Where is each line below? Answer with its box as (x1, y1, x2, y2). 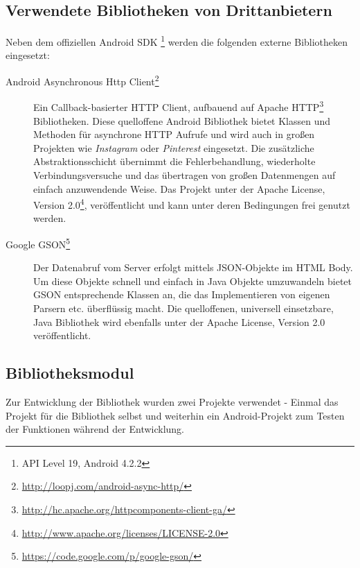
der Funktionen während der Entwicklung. (6, 422, 185, 436)
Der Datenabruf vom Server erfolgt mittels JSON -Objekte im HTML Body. (33, 260, 353, 275)
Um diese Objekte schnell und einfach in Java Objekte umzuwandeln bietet (33, 273, 352, 288)
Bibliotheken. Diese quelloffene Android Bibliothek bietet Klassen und (33, 113, 331, 128)
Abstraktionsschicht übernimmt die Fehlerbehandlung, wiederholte (33, 154, 316, 169)
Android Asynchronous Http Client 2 (6, 72, 159, 88)
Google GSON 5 (6, 234, 71, 251)
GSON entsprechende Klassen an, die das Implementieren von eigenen (33, 287, 330, 302)
